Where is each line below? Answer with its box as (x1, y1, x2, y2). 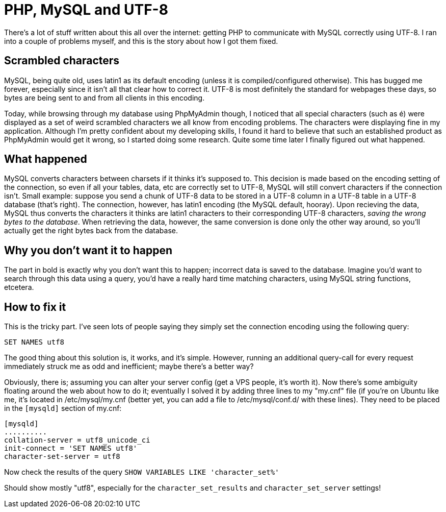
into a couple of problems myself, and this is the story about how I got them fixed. (4, 36, 278, 45)
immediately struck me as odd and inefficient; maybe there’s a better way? (4, 362, 254, 371)
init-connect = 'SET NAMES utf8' (4, 444, 138, 453)
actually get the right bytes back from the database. (4, 226, 178, 235)
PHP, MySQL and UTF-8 (4, 1, 168, 18)
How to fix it (4, 300, 66, 313)
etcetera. (4, 283, 34, 292)
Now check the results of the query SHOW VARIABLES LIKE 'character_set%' (4, 468, 279, 477)
